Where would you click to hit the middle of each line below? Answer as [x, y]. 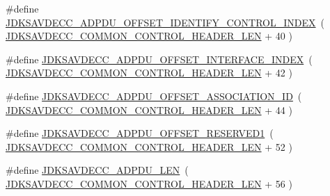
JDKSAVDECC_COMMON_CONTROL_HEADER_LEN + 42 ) [149, 73]
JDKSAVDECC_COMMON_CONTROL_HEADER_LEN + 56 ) [149, 183]
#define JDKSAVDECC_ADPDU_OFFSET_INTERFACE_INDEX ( [159, 59]
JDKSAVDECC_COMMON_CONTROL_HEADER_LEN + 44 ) [149, 109]
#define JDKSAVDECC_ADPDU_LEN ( [97, 170]
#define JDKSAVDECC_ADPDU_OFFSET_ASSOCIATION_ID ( [154, 96]
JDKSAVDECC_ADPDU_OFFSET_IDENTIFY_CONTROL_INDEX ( [165, 22]
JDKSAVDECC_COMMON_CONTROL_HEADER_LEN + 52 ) [149, 146]
